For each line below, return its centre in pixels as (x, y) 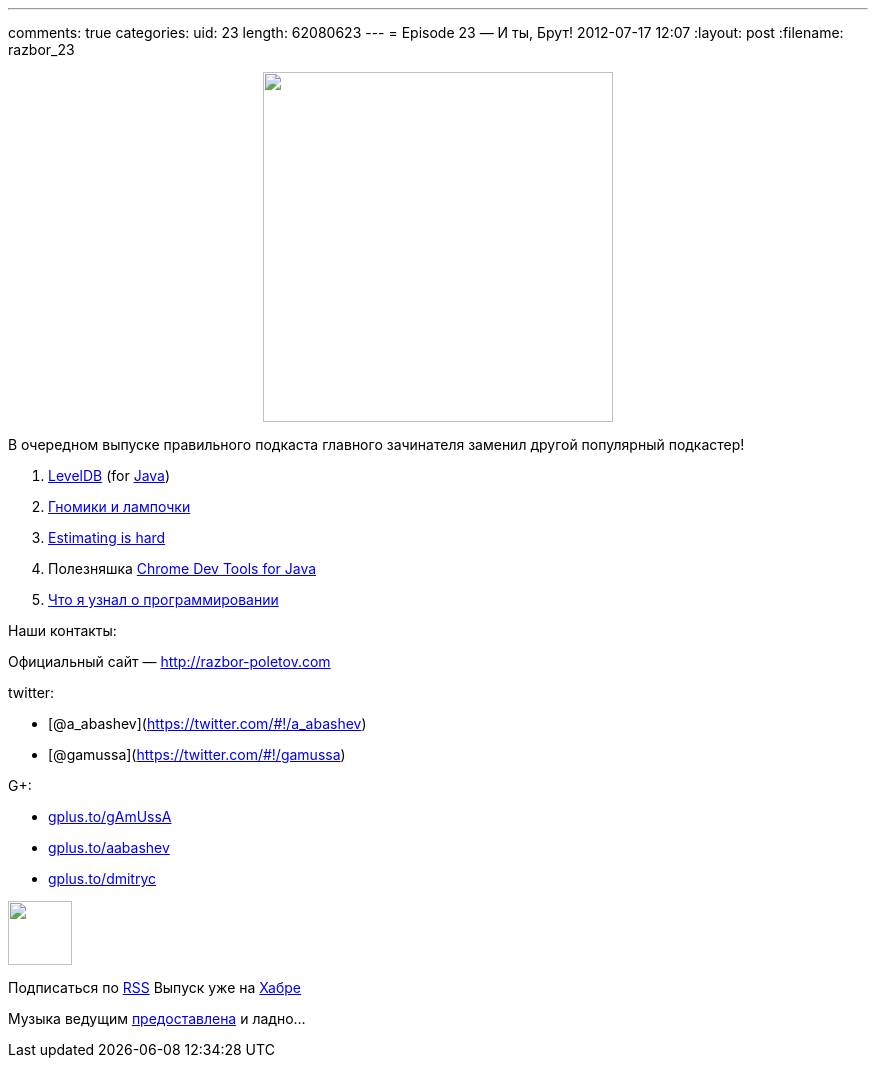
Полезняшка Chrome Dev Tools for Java (182, 568)
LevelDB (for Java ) (109, 475)
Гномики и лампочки (119, 506)
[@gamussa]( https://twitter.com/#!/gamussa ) (197, 754)
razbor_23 (41, 49)
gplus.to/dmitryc (102, 878)
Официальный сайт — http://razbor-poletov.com (169, 661)
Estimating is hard (107, 537)
